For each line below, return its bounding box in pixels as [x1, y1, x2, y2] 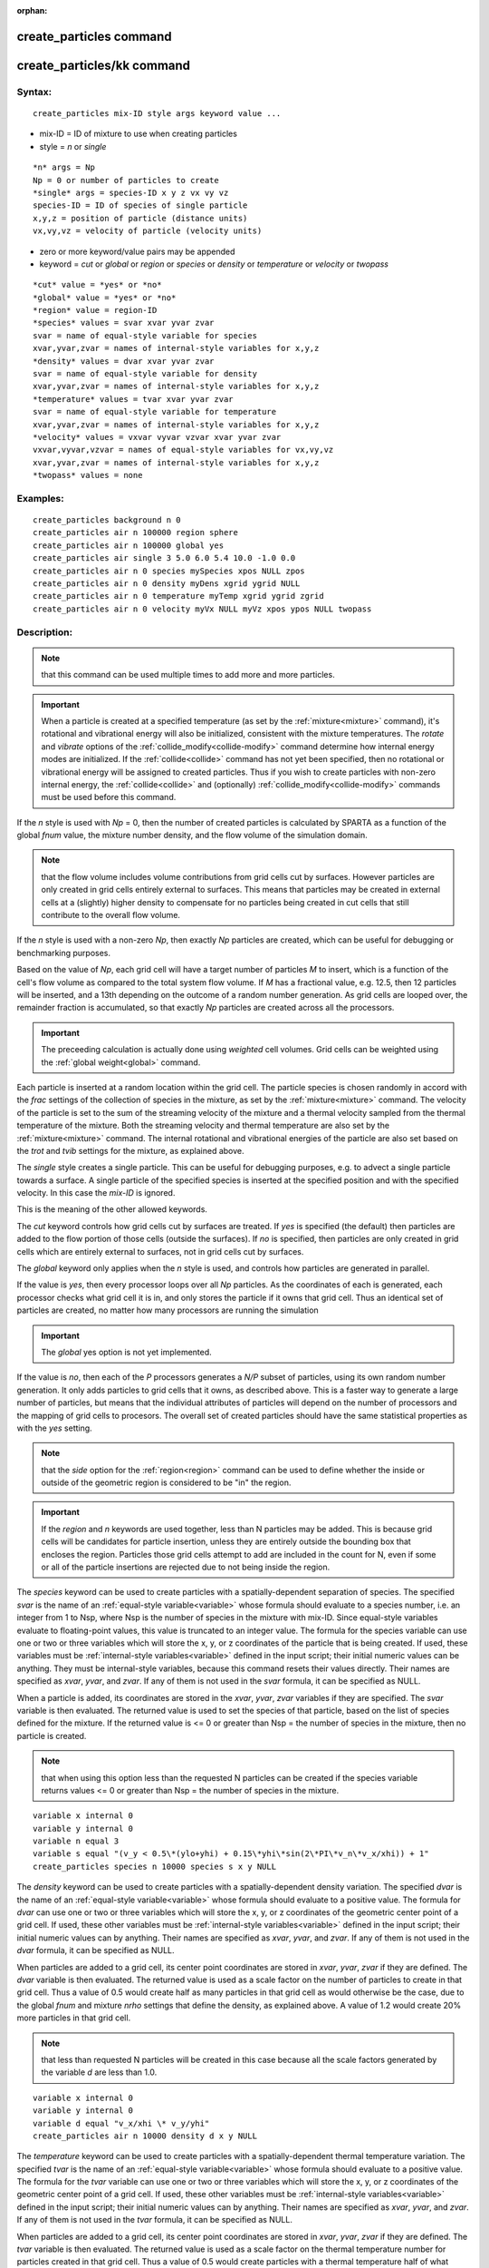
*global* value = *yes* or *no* [33, 292, 177, 303]
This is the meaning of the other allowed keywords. [16, 1204, 208, 1215]
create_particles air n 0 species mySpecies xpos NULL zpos [33, 565, 305, 576]
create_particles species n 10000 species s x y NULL [33, 1861, 276, 1872]
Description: [16, 626, 72, 639]
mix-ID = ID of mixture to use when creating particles [39, 128, 237, 140]
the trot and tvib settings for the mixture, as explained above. [16, 1145, 244, 1156]
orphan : [16, 5, 48, 15]
